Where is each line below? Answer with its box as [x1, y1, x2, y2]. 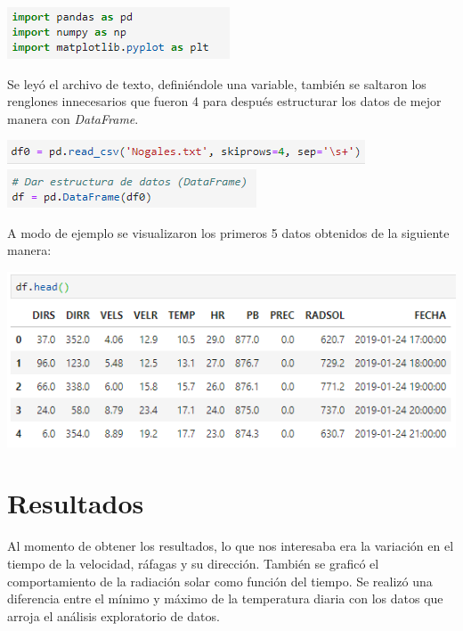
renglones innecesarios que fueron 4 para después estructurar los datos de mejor [7, 92, 442, 111]
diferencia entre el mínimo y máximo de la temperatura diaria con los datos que [7, 589, 443, 608]
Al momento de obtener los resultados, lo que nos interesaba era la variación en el [7, 537, 454, 555]
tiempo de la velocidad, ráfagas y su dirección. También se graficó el [7, 553, 379, 572]
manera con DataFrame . [7, 109, 139, 127]
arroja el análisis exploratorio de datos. [7, 606, 220, 625]
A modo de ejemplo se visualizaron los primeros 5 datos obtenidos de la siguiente [7, 223, 450, 242]
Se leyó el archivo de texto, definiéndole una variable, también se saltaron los [7, 74, 426, 93]
